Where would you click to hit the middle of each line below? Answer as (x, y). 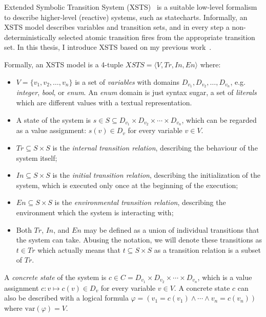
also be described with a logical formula (66, 298)
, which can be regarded (219, 119)
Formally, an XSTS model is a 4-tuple (64, 64)
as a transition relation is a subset (207, 249)
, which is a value (225, 277)
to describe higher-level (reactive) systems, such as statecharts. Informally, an (126, 17)
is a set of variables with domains (127, 81)
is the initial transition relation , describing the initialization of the (156, 175)
